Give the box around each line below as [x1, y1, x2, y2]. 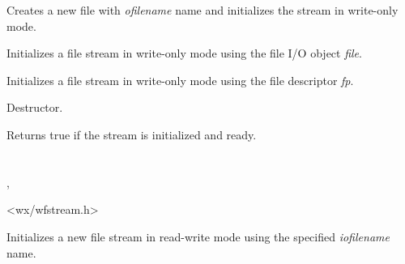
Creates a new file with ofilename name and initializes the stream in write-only [6, 2, 399, 18]
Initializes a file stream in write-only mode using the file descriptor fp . [6, 71, 354, 88]
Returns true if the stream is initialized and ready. [6, 126, 257, 143]
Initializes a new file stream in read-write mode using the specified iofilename [6, 228, 390, 245]
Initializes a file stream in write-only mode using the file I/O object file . [6, 45, 362, 62]
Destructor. [6, 99, 63, 116]
